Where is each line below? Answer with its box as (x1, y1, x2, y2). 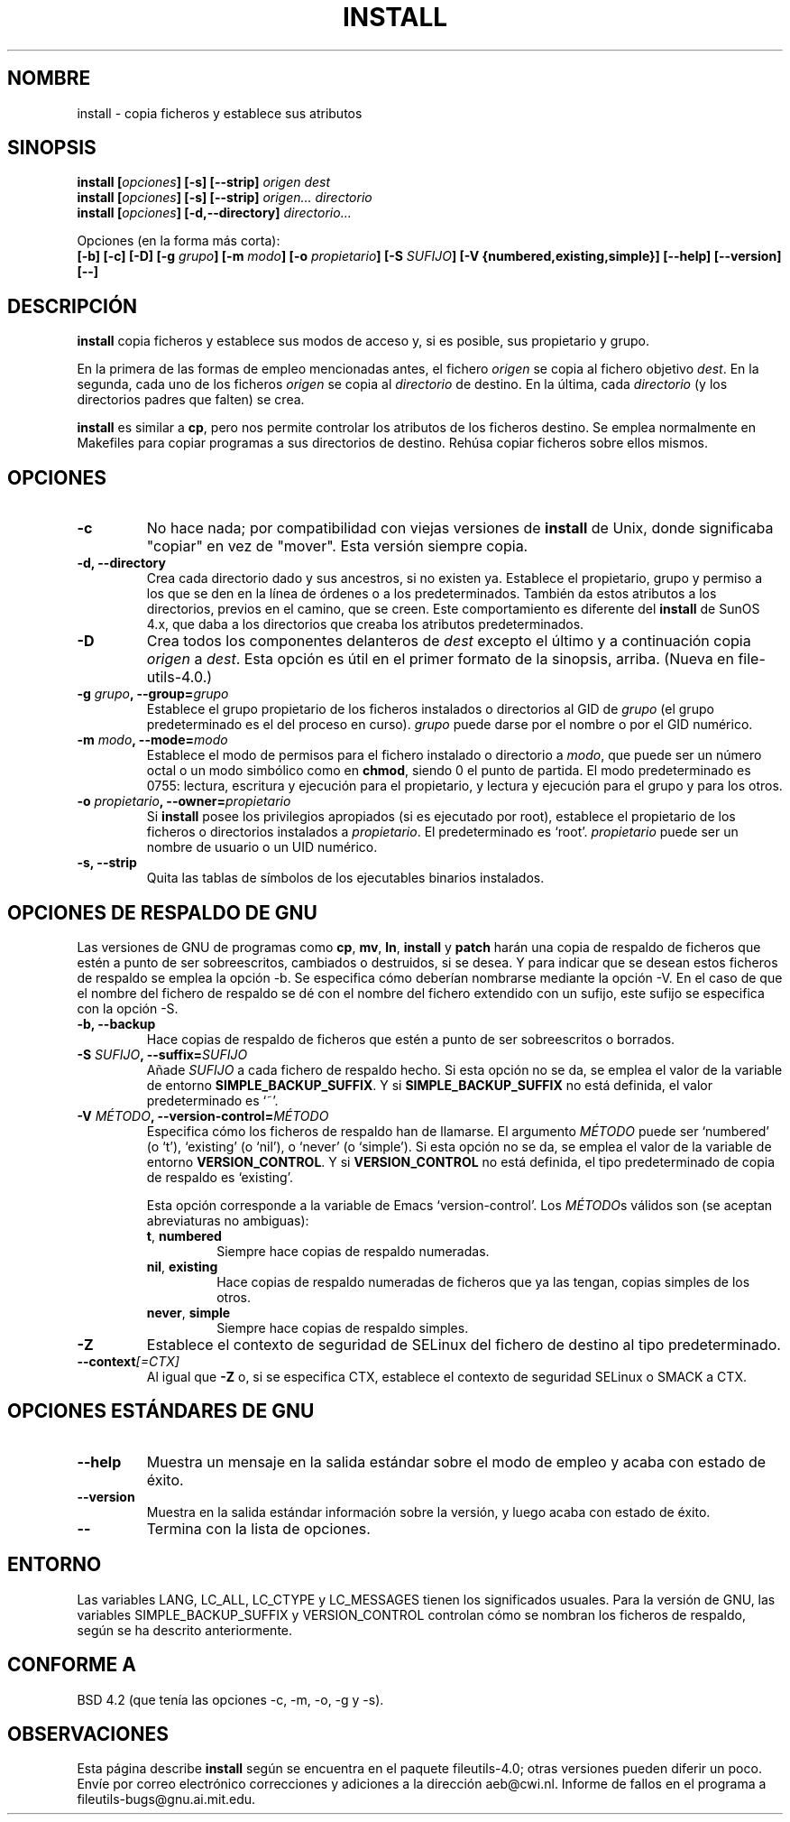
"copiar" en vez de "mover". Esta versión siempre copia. (146, 537, 528, 556)
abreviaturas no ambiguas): (146, 1212, 309, 1228)
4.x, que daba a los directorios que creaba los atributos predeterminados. (146, 616, 584, 633)
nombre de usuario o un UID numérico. (146, 839, 378, 856)
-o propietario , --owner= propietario (77, 793, 291, 809)
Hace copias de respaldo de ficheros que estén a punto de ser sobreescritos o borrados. (146, 1031, 675, 1047)
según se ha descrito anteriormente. (77, 1622, 293, 1638)
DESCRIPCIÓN (7, 294, 138, 318)
